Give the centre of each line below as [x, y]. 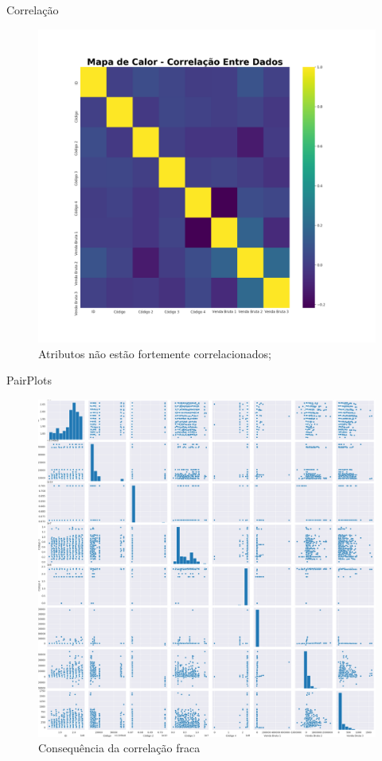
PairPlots [29, 380]
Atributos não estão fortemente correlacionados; [155, 353]
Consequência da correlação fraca [119, 748]
